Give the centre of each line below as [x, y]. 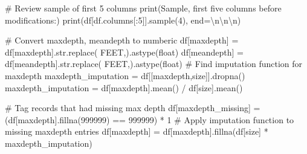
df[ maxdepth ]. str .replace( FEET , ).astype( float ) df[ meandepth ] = [124, 52]
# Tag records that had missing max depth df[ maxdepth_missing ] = [133, 108]
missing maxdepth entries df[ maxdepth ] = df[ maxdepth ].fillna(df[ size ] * [137, 131]
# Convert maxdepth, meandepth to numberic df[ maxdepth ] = [122, 40]
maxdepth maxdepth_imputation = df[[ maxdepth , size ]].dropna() [125, 75]
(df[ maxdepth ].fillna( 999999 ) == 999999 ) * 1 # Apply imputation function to [150, 119]
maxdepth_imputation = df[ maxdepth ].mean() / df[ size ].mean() [124, 87]
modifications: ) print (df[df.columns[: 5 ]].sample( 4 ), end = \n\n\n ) [123, 20]
